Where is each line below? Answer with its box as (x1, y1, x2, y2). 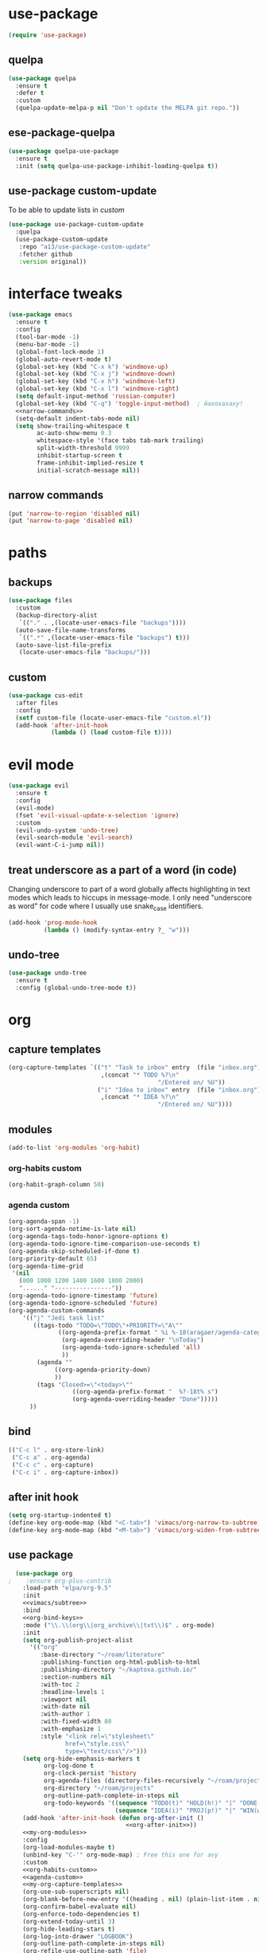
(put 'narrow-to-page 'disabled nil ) (8, 517, 133, 525)
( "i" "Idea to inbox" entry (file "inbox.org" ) (96, 1085, 261, 1094)
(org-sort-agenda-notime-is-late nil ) (8, 1225, 137, 1233)
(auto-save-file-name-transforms (15, 626, 126, 634)
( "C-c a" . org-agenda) (11, 1453, 91, 1461)
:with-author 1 (40, 1710, 91, 1718)
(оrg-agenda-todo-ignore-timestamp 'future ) (8, 1292, 158, 1300)
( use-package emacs (8, 311, 73, 319)
